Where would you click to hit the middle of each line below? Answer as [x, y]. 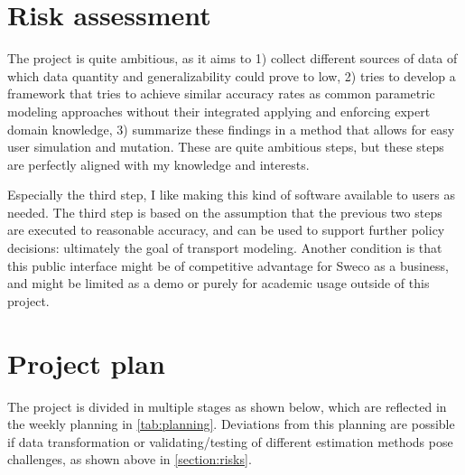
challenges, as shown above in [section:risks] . [130, 459]
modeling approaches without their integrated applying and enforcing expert [219, 111]
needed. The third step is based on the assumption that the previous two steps [225, 212]
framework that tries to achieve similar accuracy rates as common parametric [221, 93]
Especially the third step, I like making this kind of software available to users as [231, 195]
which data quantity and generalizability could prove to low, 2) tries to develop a [232, 75]
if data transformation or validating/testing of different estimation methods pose [230, 441]
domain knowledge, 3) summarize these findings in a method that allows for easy [231, 129]
